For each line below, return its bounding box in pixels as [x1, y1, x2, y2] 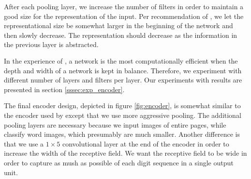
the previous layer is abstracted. [4, 39, 99, 49]
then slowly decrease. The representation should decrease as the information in [4, 30, 237, 40]
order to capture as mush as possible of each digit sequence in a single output [4, 157, 234, 167]
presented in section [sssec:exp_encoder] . [4, 84, 125, 94]
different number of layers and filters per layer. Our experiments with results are [4, 75, 242, 85]
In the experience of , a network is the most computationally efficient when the [4, 55, 238, 65]
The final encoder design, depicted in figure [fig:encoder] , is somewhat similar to [4, 100, 241, 111]
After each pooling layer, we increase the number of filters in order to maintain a [4, 1, 244, 11]
